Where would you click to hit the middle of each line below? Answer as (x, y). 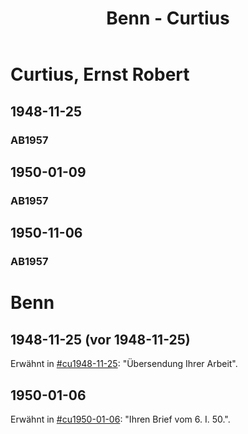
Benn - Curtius (168, 18)
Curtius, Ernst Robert (100, 74)
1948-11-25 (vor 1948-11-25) (100, 339)
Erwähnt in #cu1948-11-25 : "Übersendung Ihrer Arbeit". (124, 364)
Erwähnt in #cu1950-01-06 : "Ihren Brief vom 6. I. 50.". (120, 419)
